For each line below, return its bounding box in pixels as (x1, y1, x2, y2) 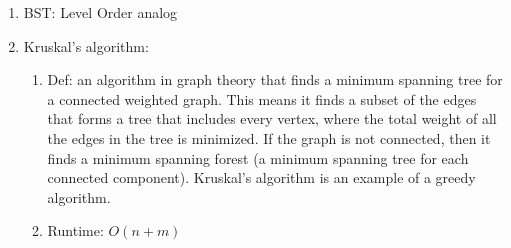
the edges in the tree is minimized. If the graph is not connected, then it (47, 127, 491, 148)
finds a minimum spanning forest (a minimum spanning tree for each (47, 147, 469, 168)
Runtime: (47, 220, 104, 241)
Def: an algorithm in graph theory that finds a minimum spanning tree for (47, 69, 503, 90)
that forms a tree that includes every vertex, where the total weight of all (47, 108, 497, 129)
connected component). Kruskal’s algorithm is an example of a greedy (47, 167, 476, 188)
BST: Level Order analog (23, 2, 178, 22)
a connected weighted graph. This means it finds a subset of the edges (47, 88, 477, 109)
